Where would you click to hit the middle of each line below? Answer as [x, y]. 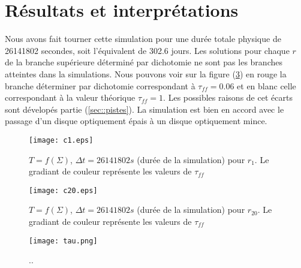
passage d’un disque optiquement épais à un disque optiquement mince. [136, 121]
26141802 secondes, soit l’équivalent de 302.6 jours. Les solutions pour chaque [147, 50]
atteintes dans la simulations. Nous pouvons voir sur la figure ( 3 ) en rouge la [146, 73]
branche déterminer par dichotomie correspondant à [100, 85]
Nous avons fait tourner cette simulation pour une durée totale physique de [143, 39]
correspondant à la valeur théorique [70, 97]
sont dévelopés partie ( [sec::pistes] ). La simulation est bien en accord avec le [145, 109]
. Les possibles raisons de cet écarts [228, 97]
